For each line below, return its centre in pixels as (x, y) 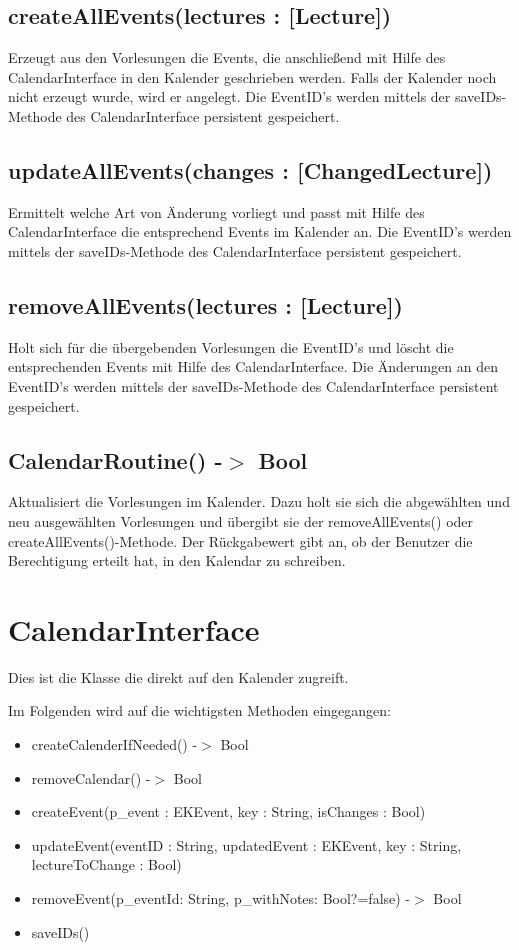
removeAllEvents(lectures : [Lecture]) (205, 304)
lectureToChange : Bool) (106, 864)
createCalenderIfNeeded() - (114, 744)
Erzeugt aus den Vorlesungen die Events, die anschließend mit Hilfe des (227, 57)
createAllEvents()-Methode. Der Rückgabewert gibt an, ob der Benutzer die (240, 540)
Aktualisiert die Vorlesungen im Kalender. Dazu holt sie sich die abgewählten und (259, 501)
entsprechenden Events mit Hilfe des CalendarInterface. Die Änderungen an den (253, 366)
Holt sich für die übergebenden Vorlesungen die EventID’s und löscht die (231, 346)
